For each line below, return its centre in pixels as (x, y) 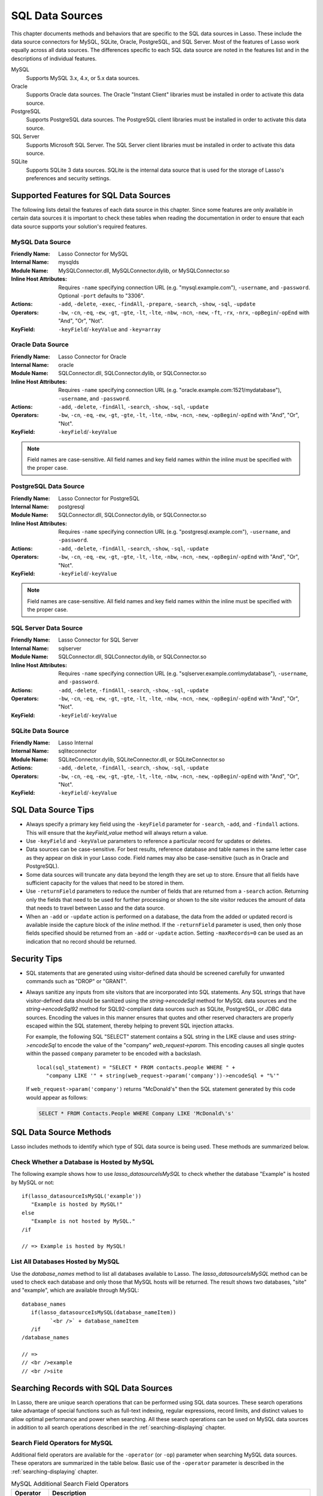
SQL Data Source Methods (61, 1132)
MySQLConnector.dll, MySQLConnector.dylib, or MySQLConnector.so (144, 270)
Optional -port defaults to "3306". (101, 296)
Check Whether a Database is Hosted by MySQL (83, 1162)
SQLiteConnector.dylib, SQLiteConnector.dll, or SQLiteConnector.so (142, 759)
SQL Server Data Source (47, 628)
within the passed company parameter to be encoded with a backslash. (114, 1054)
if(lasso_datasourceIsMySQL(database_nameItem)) (103, 1313)
